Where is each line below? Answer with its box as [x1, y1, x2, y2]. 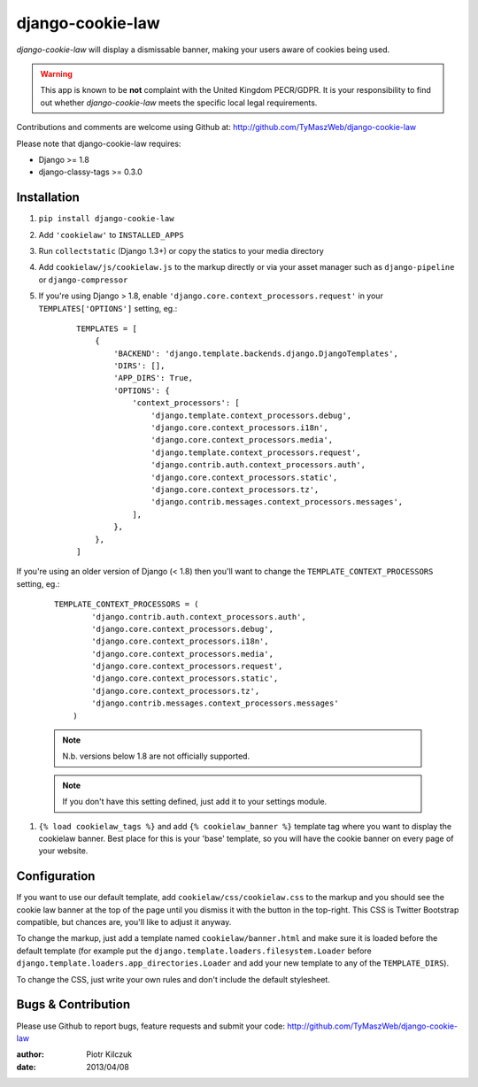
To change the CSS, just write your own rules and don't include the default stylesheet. [16, 974, 331, 984]
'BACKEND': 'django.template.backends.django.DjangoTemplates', [113, 348, 398, 358]
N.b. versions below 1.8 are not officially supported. [62, 751, 251, 761]
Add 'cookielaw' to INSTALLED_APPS [38, 229, 185, 240]
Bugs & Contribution [16, 997, 131, 1013]
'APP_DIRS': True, [113, 373, 194, 383]
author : [16, 1049, 44, 1060]
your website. [38, 845, 89, 856]
